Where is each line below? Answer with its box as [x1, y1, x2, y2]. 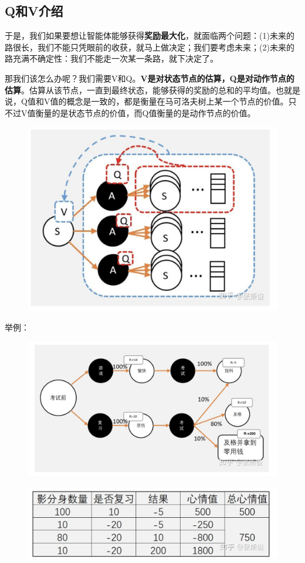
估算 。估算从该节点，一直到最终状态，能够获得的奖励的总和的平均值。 [5, 83, 276, 96]
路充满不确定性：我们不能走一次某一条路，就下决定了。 [5, 52, 218, 65]
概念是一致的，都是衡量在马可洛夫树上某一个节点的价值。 [66, 95, 289, 107]
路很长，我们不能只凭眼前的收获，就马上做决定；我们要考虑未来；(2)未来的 [5, 41, 294, 53]
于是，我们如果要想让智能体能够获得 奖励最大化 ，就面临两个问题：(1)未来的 [5, 29, 294, 42]
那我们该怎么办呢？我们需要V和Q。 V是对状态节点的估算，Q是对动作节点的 [5, 72, 294, 84]
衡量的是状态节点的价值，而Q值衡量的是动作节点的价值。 [35, 106, 256, 119]
